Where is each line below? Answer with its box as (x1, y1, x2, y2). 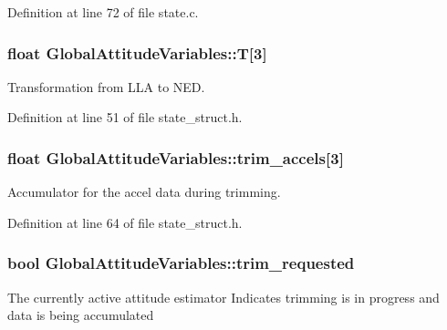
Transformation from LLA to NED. (7, 77, 205, 96)
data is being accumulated (7, 305, 154, 325)
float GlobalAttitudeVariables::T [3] (7, 41, 267, 64)
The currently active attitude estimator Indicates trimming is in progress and (7, 287, 440, 306)
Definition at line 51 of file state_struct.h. (7, 108, 243, 127)
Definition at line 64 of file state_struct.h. (7, 212, 243, 232)
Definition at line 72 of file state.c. (7, 3, 199, 21)
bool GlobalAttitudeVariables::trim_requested (7, 252, 355, 274)
